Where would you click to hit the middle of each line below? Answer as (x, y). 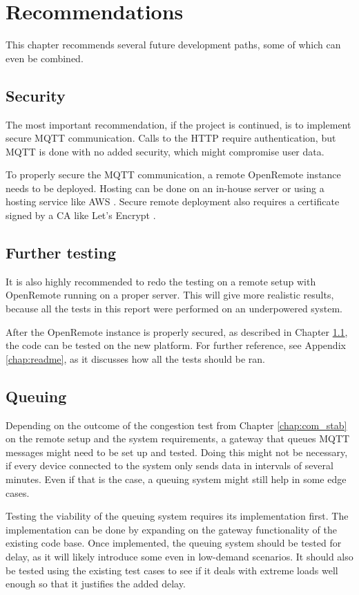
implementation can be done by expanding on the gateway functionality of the (171, 529)
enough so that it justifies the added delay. (96, 584)
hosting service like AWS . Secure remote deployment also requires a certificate (173, 201)
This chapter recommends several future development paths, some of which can (173, 45)
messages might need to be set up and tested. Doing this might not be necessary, (177, 452)
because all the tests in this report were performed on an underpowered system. (174, 309)
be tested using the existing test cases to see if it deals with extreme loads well (172, 570)
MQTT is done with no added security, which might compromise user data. (165, 151)
